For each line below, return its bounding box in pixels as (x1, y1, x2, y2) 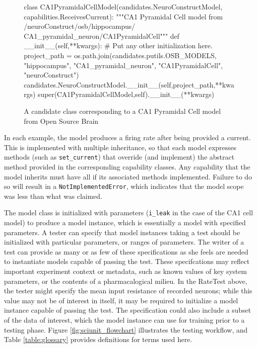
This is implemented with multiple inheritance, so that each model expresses (4, 142, 237, 152)
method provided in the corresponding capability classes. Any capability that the (4, 161, 251, 172)
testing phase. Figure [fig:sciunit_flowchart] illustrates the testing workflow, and (4, 324, 248, 335)
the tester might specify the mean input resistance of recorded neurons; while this (4, 285, 253, 296)
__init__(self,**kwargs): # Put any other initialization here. (24, 40, 213, 51)
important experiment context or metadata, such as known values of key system (4, 266, 247, 276)
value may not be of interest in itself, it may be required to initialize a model (4, 295, 238, 305)
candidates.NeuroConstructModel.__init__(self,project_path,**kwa (24, 79, 234, 89)
